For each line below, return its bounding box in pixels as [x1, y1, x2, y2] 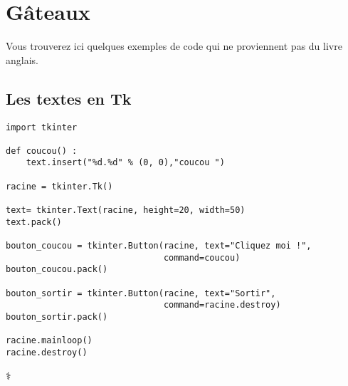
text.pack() [6, 217, 62, 227]
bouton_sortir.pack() [6, 312, 108, 323]
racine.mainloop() [6, 335, 93, 346]
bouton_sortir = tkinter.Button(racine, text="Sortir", [6, 288, 276, 298]
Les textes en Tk [6, 87, 132, 109]
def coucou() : [6, 145, 78, 156]
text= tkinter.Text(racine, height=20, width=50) [6, 205, 246, 216]
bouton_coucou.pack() [6, 264, 108, 275]
